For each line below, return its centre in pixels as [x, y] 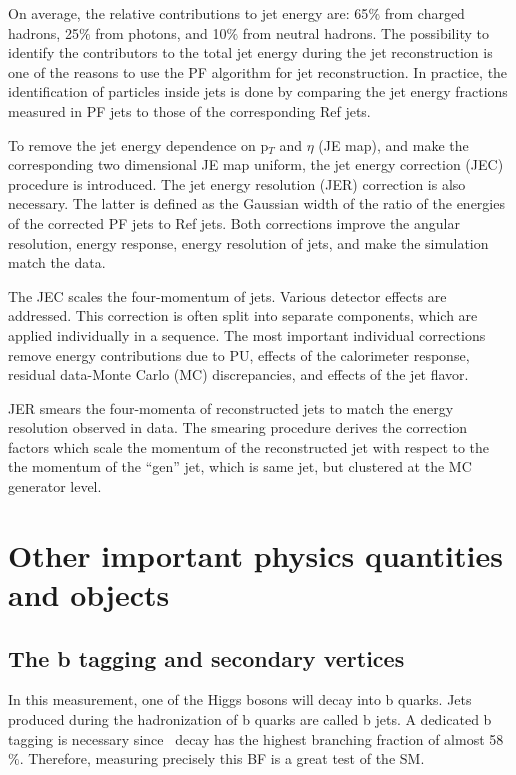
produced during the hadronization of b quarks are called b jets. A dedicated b [250, 719]
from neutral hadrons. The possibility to [365, 32]
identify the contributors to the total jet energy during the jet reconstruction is [250, 52]
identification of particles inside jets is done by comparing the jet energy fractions [258, 91]
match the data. [57, 262]
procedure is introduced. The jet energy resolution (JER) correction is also [237, 183]
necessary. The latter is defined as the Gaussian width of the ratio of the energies [256, 203]
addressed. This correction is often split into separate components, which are [243, 315]
